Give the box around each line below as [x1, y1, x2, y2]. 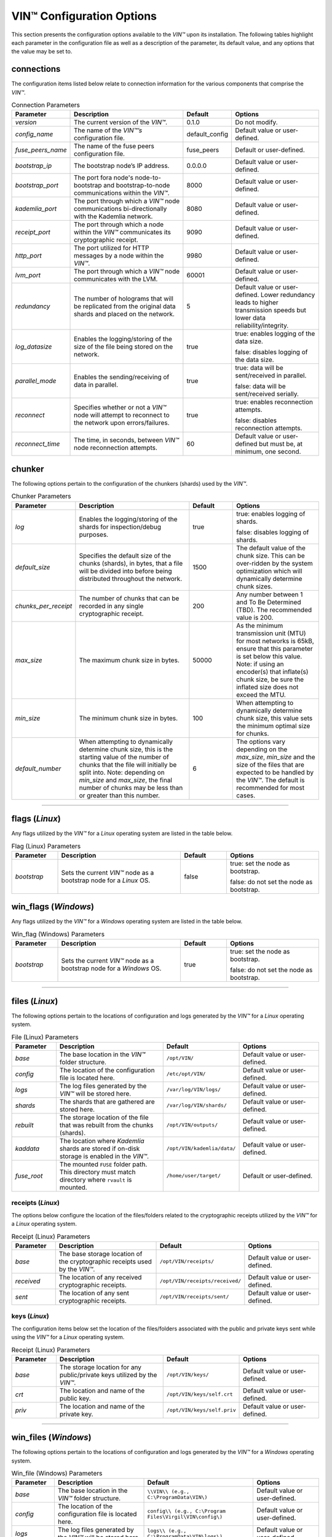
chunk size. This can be [235, 551, 306, 559]
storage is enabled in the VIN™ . [59, 1152, 149, 1160]
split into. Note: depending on [79, 768, 165, 776]
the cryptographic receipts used [58, 1257, 152, 1266]
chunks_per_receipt [15, 601, 73, 610]
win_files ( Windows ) [11, 1432, 92, 1443]
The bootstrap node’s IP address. [74, 162, 170, 170]
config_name [15, 130, 53, 138]
